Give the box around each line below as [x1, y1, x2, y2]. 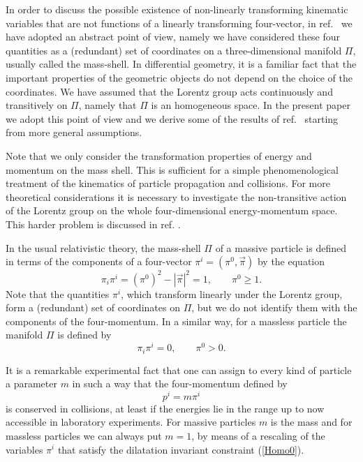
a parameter [6, 376, 57, 391]
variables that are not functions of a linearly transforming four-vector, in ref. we [6, 15, 353, 30]
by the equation [257, 254, 325, 269]
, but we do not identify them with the [191, 300, 357, 315]
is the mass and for [270, 415, 353, 429]
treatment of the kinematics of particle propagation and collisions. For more [6, 176, 330, 191]
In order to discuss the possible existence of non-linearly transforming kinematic [6, 2, 348, 16]
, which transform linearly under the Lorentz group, [121, 286, 343, 301]
